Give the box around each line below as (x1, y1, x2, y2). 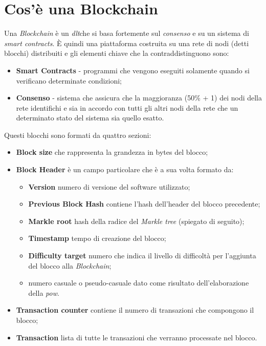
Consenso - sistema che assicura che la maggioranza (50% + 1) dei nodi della (16, 92, 262, 103)
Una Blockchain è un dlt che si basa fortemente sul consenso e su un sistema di (4, 28, 249, 38)
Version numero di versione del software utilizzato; (28, 181, 190, 192)
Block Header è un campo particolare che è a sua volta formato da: (16, 164, 234, 175)
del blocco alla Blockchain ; (28, 260, 112, 271)
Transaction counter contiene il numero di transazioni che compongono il (16, 304, 254, 315)
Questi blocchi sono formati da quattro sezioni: (4, 129, 151, 140)
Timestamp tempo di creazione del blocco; (28, 233, 166, 243)
